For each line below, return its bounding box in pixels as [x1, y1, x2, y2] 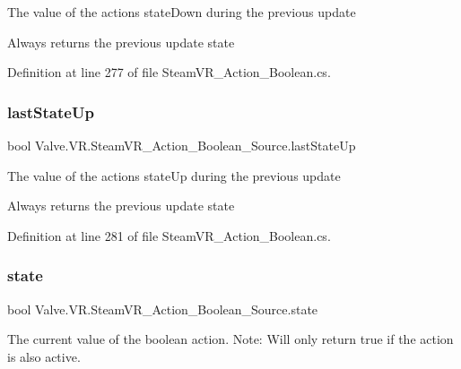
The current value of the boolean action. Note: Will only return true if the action [7, 330, 454, 348]
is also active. [7, 347, 81, 365]
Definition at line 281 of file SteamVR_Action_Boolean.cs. [7, 226, 331, 245]
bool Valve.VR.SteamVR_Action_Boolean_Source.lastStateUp [7, 136, 356, 154]
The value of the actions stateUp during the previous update [7, 166, 341, 184]
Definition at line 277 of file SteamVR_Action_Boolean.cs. [7, 63, 331, 82]
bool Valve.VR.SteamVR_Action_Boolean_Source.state [7, 299, 318, 318]
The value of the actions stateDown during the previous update [7, 3, 356, 21]
